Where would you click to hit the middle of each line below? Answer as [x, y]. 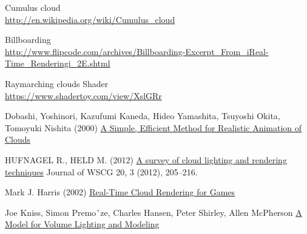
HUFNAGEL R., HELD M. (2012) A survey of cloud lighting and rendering [146, 159]
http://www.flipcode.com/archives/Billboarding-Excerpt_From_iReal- [137, 51]
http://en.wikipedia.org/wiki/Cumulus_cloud [90, 19]
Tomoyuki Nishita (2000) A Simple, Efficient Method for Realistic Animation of [153, 127]
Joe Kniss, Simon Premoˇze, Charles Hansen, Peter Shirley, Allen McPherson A [153, 212]
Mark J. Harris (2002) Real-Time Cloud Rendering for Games [120, 192]
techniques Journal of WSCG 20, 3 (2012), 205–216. [101, 171]
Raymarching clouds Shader [57, 83]
